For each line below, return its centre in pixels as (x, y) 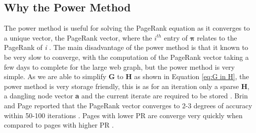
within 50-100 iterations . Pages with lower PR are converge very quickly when (123, 115)
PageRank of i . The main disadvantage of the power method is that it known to (126, 47)
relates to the (217, 37)
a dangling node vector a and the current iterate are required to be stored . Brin (126, 96)
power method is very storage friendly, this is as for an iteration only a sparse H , (127, 86)
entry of (176, 37)
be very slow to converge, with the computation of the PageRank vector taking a (127, 57)
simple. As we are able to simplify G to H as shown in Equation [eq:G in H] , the (127, 76)
